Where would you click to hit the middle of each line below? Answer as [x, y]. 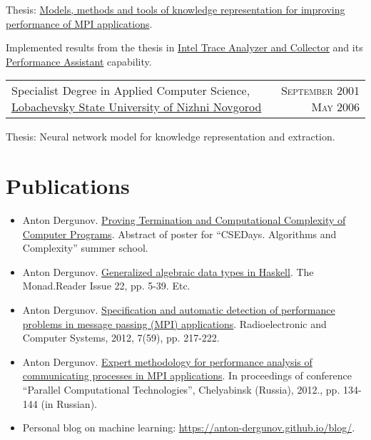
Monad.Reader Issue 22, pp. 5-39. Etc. [106, 286]
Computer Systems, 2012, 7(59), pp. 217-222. [121, 338]
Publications [68, 186]
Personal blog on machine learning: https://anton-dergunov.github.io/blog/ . [189, 428]
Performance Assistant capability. [79, 61]
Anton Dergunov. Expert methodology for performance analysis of [167, 361]
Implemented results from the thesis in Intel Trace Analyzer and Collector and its [184, 47]
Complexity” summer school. [85, 248]
